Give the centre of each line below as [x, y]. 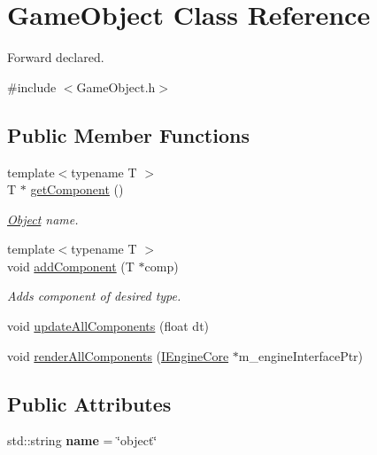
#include [32, 86]
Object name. [43, 219]
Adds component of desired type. [94, 296]
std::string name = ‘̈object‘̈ [82, 440]
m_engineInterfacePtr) [301, 355]
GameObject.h [116, 86]
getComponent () [77, 189]
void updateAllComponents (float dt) [108, 326]
